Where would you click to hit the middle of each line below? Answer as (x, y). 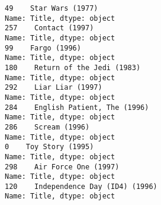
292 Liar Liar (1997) (54, 88)
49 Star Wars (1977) (51, 8)
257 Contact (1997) (49, 28)
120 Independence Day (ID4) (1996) (81, 186)
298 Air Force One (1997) (62, 167)
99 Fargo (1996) (43, 48)
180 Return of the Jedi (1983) (73, 67)
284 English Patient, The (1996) (77, 107)
